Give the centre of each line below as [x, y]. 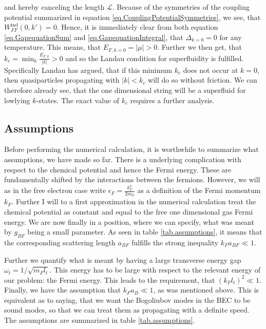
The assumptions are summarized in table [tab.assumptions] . [100, 320]
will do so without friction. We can [203, 80]
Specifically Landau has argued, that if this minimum [88, 70]
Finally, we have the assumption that [63, 290]
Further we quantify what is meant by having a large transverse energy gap [123, 259]
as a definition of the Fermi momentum [199, 190]
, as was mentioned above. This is [206, 290]
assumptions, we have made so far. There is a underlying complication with [123, 159]
